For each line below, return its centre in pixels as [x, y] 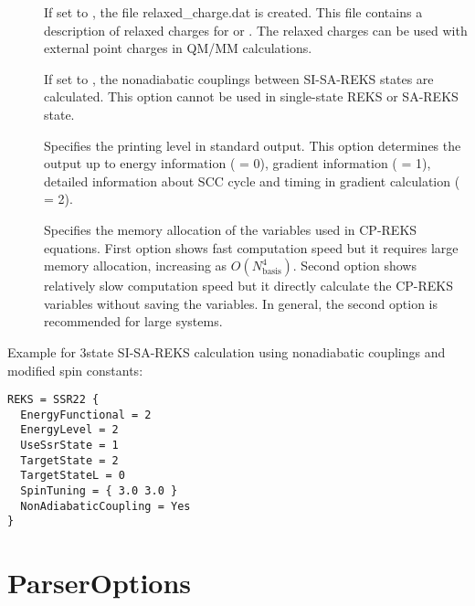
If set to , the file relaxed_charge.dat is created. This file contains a [233, 12]
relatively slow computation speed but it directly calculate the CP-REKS [249, 286]
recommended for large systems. [133, 321]
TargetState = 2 [69, 460]
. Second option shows [354, 266]
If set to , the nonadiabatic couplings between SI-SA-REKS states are [239, 78]
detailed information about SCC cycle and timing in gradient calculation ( [252, 181]
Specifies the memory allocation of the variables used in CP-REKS [231, 229]
